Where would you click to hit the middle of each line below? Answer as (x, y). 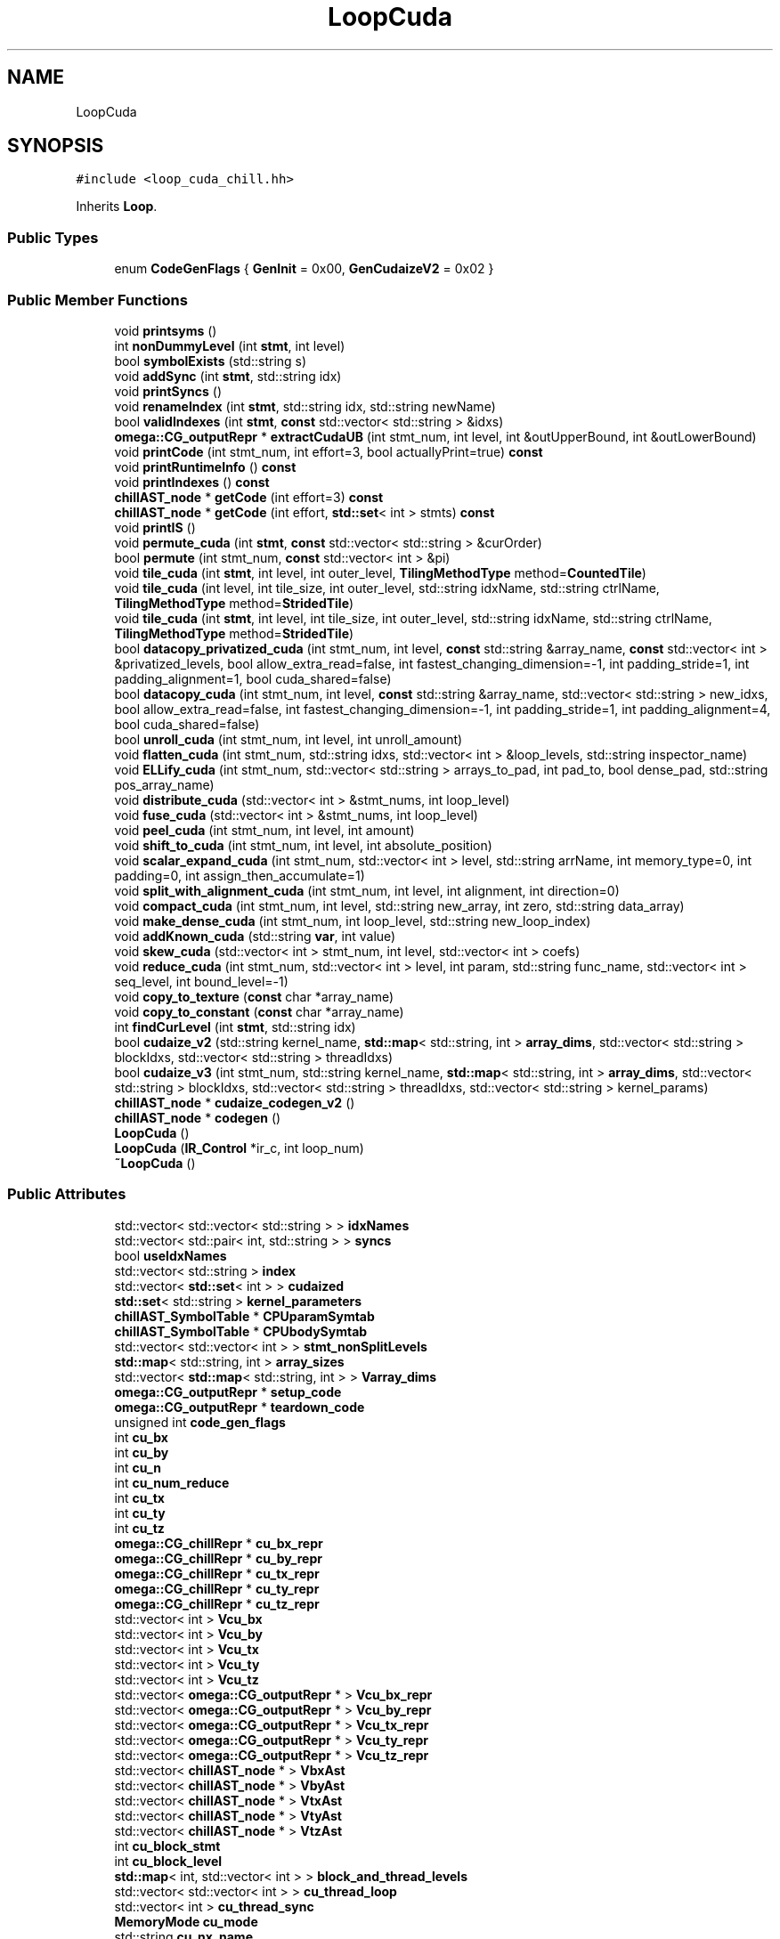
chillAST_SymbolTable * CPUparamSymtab (244, 1316)
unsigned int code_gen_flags (200, 1422)
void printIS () (155, 527)
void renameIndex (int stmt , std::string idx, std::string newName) (305, 406)
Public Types (53, 237)
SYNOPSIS (56, 146)
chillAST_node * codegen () (198, 1117)
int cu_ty (140, 1513)
